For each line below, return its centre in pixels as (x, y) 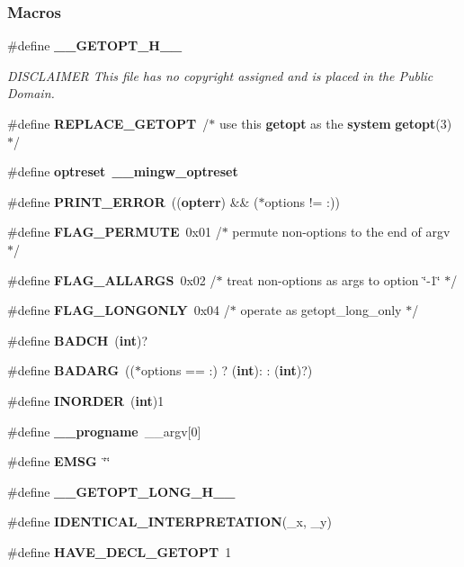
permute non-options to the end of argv (341, 232)
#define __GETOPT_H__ (95, 45)
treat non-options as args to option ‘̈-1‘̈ (334, 279)
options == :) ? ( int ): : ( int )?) (227, 370)
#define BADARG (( (71, 370)
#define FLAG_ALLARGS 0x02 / (112, 279)
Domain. (31, 93)
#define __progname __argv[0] (104, 431)
